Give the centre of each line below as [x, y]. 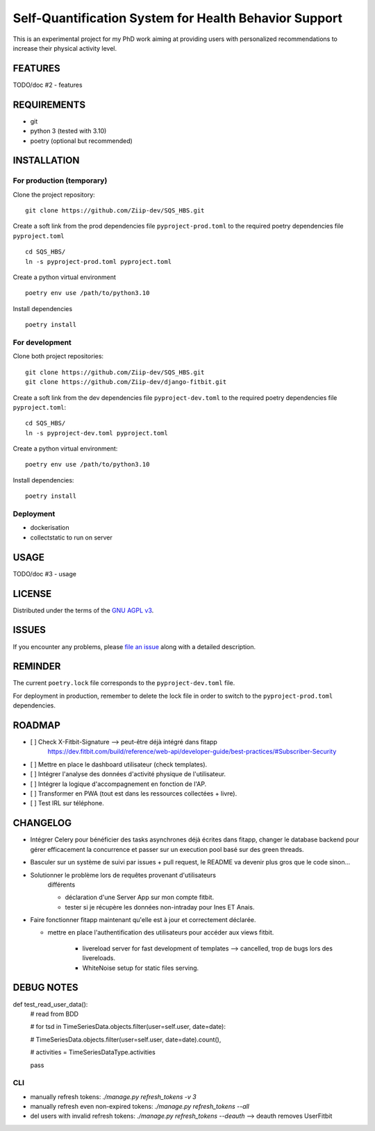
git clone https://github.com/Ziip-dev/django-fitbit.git [126, 382]
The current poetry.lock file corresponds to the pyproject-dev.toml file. [124, 683]
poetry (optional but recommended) [82, 141]
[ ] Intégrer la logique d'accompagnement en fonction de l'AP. [118, 784]
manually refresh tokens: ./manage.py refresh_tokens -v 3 [114, 1096]
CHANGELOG [42, 823]
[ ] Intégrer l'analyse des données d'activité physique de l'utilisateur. [128, 774]
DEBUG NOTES [45, 988]
